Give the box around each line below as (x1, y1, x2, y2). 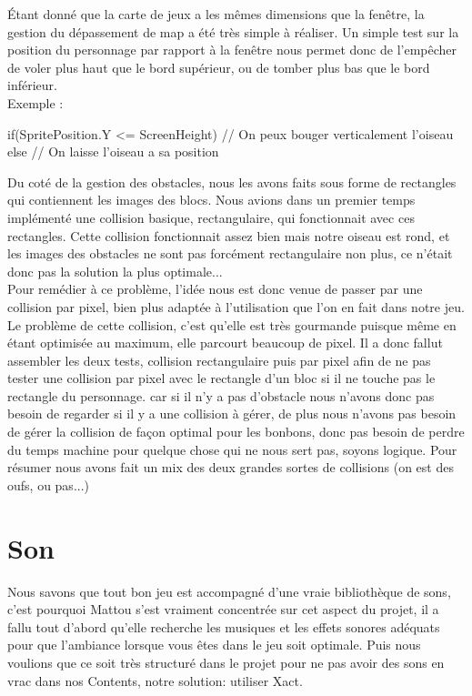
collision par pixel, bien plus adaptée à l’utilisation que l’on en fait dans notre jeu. (7, 297, 465, 316)
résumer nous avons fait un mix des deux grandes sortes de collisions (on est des (7, 458, 454, 477)
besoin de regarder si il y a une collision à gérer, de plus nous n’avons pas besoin (7, 404, 457, 423)
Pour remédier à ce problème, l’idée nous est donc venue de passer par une (7, 279, 423, 298)
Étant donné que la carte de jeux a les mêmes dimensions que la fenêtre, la (7, 5, 425, 23)
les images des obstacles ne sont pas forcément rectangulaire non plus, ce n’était (7, 244, 453, 263)
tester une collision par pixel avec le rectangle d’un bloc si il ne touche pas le (7, 368, 436, 388)
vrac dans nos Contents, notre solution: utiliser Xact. (7, 671, 303, 690)
